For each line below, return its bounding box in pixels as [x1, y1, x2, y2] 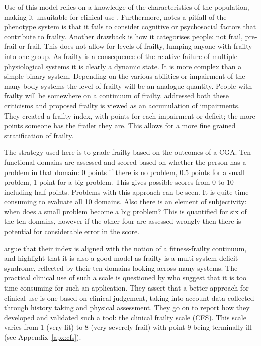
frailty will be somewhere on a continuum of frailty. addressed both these [4, 90, 229, 101]
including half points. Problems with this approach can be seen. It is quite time [4, 186, 249, 197]
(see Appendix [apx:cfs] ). [4, 332, 81, 342]
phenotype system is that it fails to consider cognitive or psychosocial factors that [4, 21, 256, 32]
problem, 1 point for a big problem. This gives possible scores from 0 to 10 [4, 177, 234, 187]
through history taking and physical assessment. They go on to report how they [4, 302, 250, 313]
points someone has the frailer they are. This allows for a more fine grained [4, 120, 236, 131]
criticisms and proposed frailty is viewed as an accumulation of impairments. [4, 100, 240, 110]
